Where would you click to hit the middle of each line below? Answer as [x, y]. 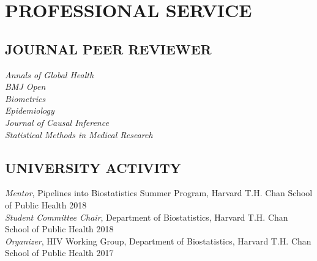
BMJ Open [25, 86]
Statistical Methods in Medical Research [79, 134]
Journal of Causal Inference [57, 122]
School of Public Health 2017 [59, 253]
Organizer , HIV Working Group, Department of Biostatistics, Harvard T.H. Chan [158, 241]
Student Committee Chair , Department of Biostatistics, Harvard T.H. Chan [147, 217]
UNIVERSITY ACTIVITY [93, 167]
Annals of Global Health [50, 74]
